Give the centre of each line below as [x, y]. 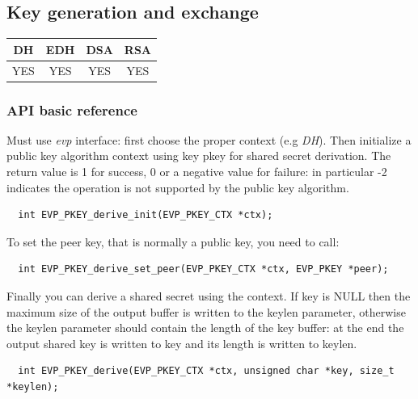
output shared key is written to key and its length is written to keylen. [182, 343]
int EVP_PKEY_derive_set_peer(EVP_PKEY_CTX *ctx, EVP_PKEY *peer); [203, 269]
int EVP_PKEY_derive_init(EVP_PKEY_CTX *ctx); [146, 215]
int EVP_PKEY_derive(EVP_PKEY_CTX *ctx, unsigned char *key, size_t [206, 371]
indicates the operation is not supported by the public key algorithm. [178, 187]
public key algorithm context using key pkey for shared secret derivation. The [199, 155]
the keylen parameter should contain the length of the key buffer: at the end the [205, 328]
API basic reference [72, 109]
